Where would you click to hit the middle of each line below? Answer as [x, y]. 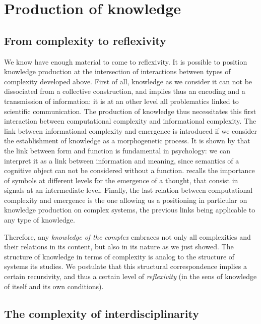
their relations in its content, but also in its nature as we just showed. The [119, 247]
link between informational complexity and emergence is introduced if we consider [130, 130]
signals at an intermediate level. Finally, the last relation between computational [128, 190]
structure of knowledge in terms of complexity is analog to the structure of [119, 256]
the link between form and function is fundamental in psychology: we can [117, 150]
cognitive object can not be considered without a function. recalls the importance [129, 170]
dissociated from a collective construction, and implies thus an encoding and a [125, 91]
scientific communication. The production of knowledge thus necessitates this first [130, 111]
